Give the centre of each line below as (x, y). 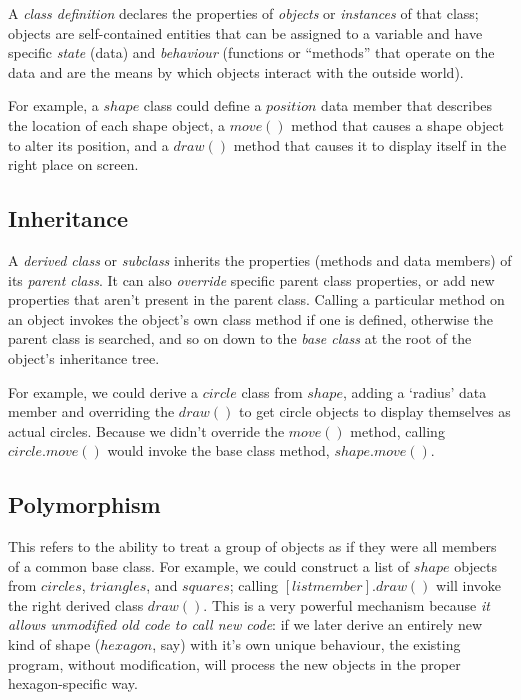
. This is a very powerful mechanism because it (346, 604)
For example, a (53, 105)
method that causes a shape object (397, 124)
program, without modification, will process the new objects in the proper (234, 663)
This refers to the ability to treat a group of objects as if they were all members (252, 546)
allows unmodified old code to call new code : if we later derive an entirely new (245, 624)
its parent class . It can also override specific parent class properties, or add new (251, 279)
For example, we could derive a (103, 391)
